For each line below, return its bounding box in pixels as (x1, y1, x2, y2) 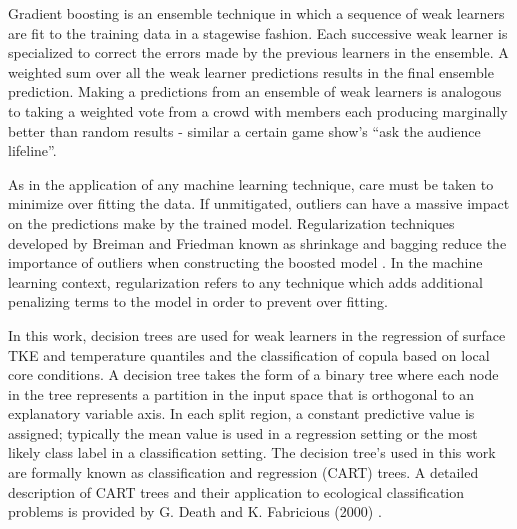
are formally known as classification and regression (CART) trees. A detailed (8, 462, 479, 483)
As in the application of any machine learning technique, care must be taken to (8, 173, 494, 194)
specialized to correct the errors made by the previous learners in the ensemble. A (8, 42, 509, 63)
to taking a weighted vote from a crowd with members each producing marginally (8, 100, 508, 121)
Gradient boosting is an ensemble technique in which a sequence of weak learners (8, 3, 505, 23)
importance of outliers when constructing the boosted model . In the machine (8, 252, 483, 273)
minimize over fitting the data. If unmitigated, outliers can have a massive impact (8, 193, 510, 214)
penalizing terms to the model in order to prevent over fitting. (8, 291, 388, 312)
